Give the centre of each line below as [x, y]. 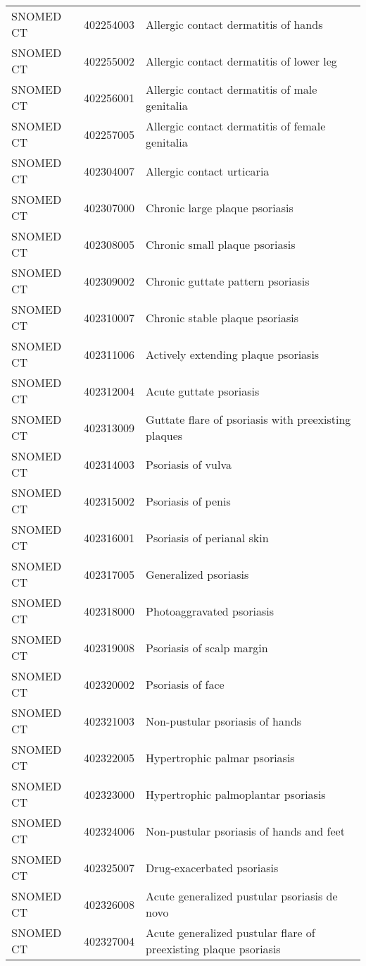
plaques [164, 435]
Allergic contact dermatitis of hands [234, 24]
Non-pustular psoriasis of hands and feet [245, 831]
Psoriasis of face [185, 684]
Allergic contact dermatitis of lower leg [241, 61]
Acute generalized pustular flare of [231, 933]
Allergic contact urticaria [208, 171]
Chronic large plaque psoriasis [220, 207]
